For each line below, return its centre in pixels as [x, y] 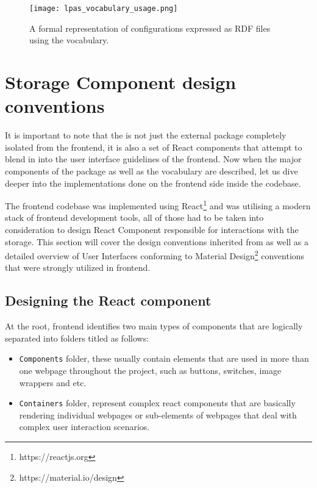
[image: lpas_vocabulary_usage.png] [104, 9]
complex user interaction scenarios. [84, 427]
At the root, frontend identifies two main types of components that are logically [154, 326]
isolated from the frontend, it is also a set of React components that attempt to [154, 147]
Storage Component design [121, 82]
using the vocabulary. [69, 40]
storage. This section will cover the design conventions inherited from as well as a [157, 241]
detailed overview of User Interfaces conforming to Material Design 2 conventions [155, 255]
